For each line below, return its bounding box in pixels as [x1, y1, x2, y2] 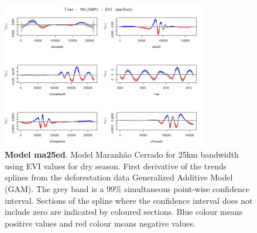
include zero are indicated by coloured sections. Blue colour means [5, 206, 243, 218]
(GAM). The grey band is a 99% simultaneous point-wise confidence [5, 183, 250, 195]
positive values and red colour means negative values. [5, 217, 196, 229]
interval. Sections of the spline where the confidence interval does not [5, 194, 253, 206]
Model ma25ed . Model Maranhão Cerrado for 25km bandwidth [5, 148, 239, 161]
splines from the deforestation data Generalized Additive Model [5, 171, 233, 183]
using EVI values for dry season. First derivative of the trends [5, 159, 227, 172]
